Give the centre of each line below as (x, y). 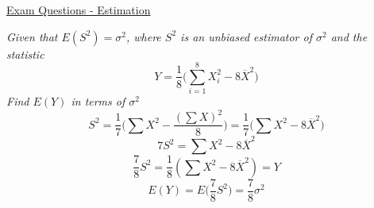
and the (349, 36)
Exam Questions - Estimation (79, 10)
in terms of (98, 101)
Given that (32, 36)
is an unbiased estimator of (246, 36)
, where (143, 36)
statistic (25, 54)
